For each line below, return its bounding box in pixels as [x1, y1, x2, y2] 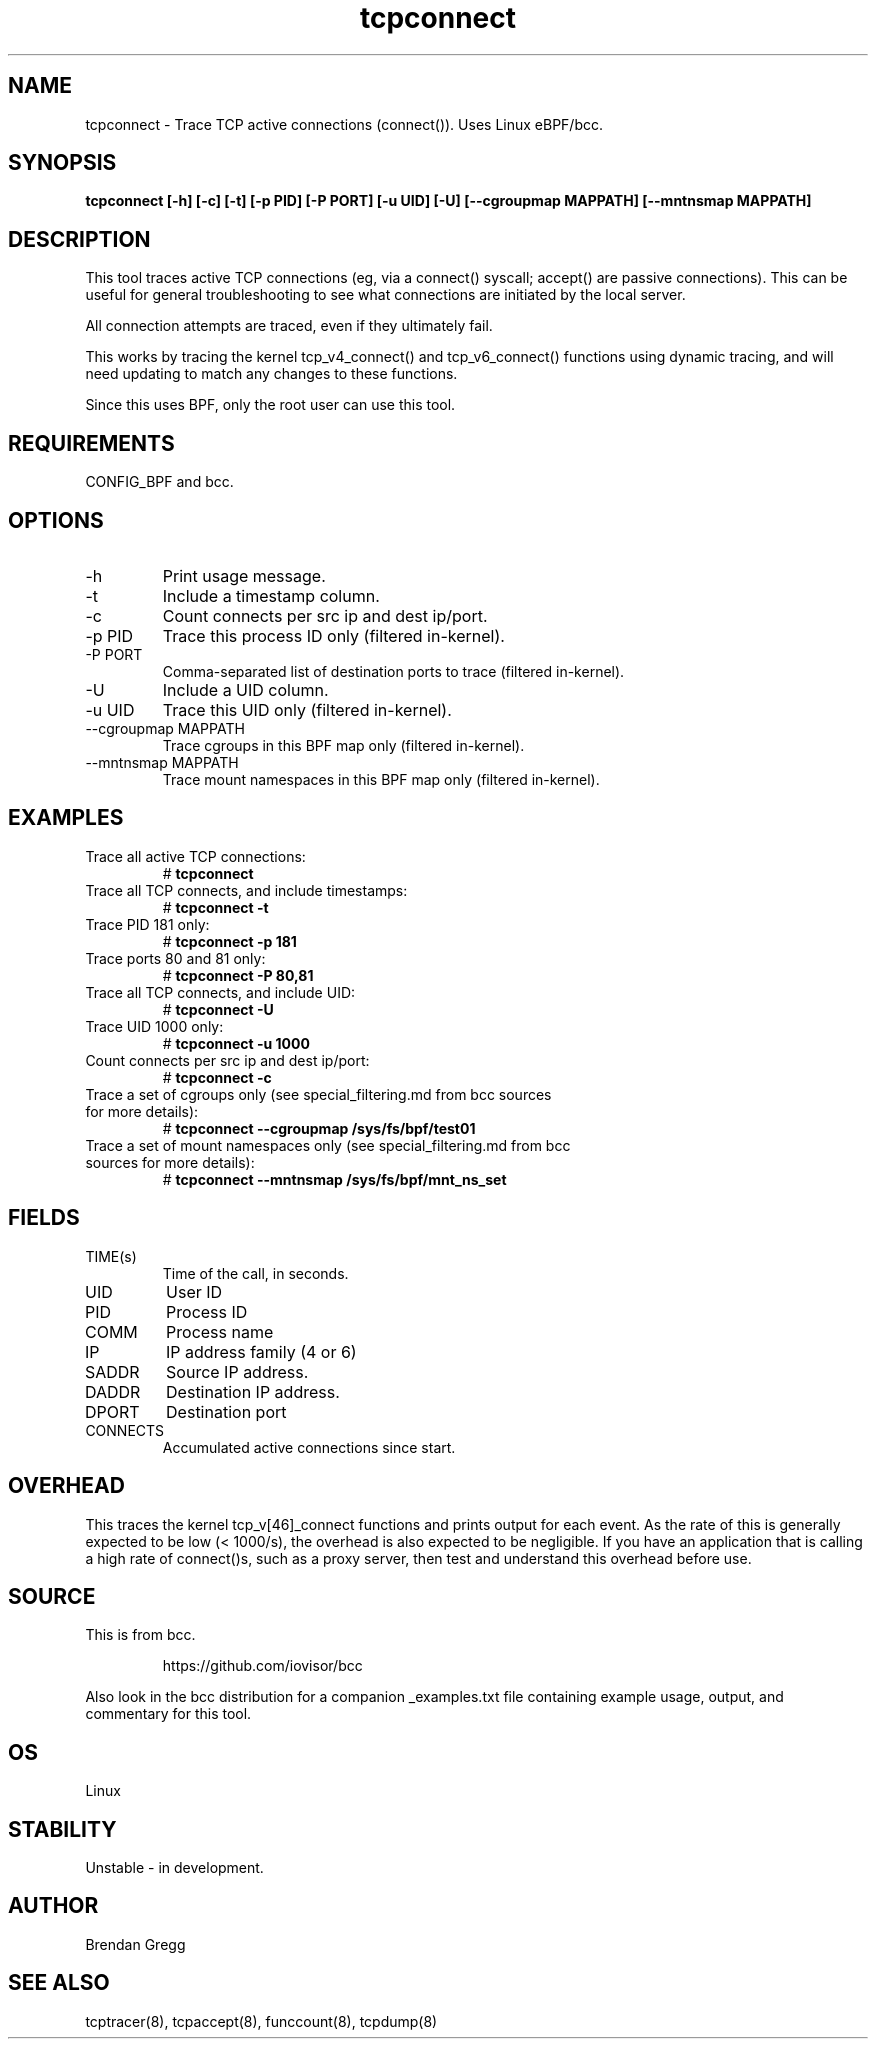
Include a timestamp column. [162, 585, 380, 606]
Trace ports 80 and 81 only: [85, 949, 266, 967]
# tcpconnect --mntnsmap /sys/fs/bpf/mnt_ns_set [162, 1170, 507, 1188]
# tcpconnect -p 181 [162, 932, 297, 950]
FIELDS [8, 1205, 80, 1231]
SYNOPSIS [8, 150, 117, 176]
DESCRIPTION [8, 226, 151, 252]
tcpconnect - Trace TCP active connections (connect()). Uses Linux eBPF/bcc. [85, 115, 604, 133]
